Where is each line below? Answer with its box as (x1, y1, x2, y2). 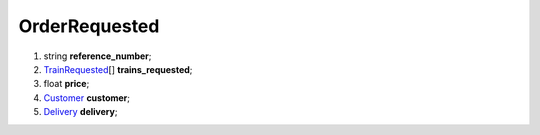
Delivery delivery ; (43, 106, 118, 118)
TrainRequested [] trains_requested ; (43, 63, 193, 75)
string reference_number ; (43, 50, 152, 62)
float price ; (43, 78, 90, 90)
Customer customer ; (43, 91, 130, 104)
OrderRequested (18, 15, 160, 37)
